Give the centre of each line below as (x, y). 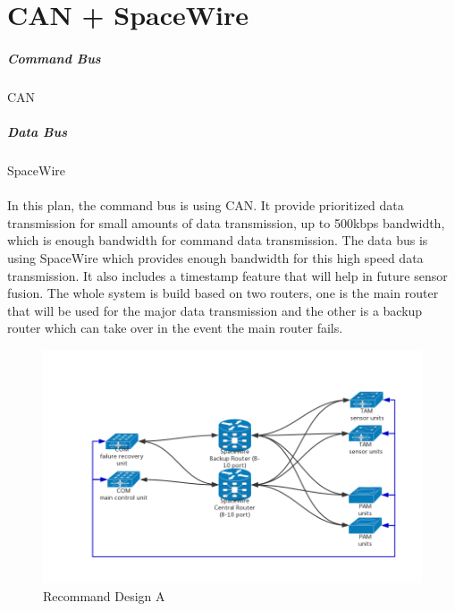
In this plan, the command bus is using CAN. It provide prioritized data (206, 205)
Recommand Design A (104, 595)
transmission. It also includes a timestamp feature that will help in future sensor (227, 275)
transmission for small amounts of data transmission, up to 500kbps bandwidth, (226, 222)
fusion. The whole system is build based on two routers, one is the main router (223, 293)
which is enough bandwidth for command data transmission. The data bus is (218, 240)
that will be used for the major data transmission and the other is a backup (215, 310)
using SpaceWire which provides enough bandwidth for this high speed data (215, 258)
